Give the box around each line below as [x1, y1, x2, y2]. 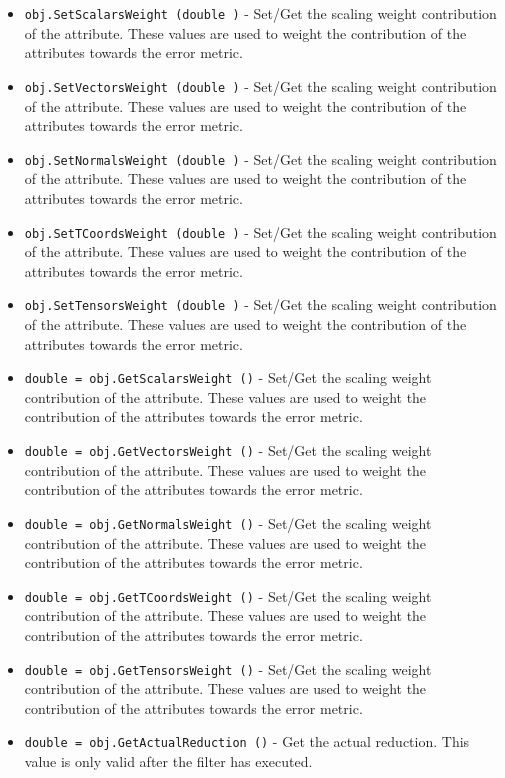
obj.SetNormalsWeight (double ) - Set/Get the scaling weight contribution [24, 148, 497, 169]
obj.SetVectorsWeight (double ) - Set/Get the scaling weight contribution [24, 75, 497, 96]
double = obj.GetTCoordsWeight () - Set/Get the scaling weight [24, 585, 432, 606]
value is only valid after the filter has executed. [24, 751, 313, 772]
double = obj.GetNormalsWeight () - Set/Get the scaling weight [24, 512, 432, 533]
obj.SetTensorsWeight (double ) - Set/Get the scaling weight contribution [24, 294, 497, 315]
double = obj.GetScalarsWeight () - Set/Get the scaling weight [24, 367, 432, 388]
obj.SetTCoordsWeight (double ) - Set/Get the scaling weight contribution [24, 221, 497, 242]
